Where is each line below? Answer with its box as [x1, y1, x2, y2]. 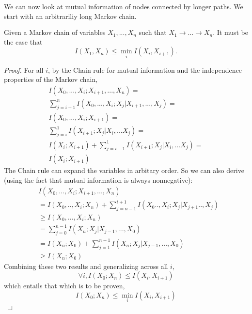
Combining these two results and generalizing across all [4, 261, 168, 271]
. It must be [213, 27, 248, 37]
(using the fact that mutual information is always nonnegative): [4, 174, 193, 185]
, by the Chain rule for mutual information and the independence [47, 64, 242, 75]
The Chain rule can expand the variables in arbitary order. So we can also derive [4, 165, 244, 175]
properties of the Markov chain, [4, 74, 98, 84]
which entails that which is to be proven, [4, 281, 125, 291]
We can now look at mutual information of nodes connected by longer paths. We [4, 1, 243, 11]
